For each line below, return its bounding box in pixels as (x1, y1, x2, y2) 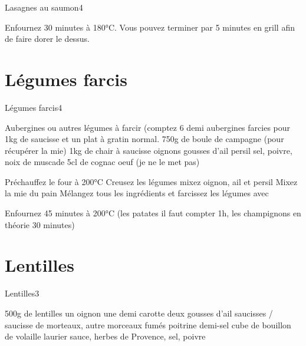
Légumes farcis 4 (5, 101, 62, 113)
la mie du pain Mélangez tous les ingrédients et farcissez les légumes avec (5, 187, 269, 199)
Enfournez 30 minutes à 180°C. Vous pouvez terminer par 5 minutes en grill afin (5, 21, 295, 33)
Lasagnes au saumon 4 (5, 1, 83, 13)
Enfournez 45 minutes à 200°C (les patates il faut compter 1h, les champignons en (5, 207, 301, 219)
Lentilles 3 (5, 287, 40, 299)
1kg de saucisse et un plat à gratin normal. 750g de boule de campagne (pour (5, 133, 284, 145)
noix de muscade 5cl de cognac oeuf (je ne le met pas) (5, 156, 200, 168)
